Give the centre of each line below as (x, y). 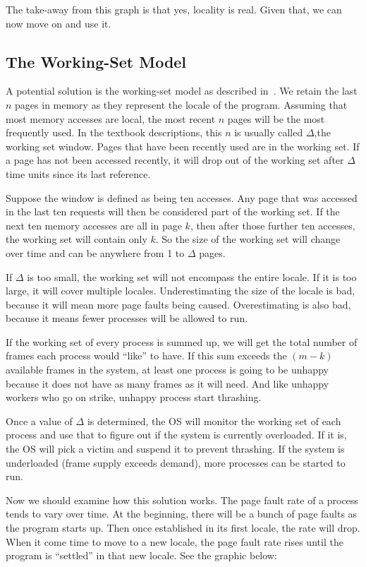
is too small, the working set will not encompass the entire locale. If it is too (192, 276)
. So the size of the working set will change (248, 239)
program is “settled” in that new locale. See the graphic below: (141, 555)
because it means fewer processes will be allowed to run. (127, 318)
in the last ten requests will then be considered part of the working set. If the (173, 211)
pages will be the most (276, 118)
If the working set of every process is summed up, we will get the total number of (182, 341)
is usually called (269, 132)
